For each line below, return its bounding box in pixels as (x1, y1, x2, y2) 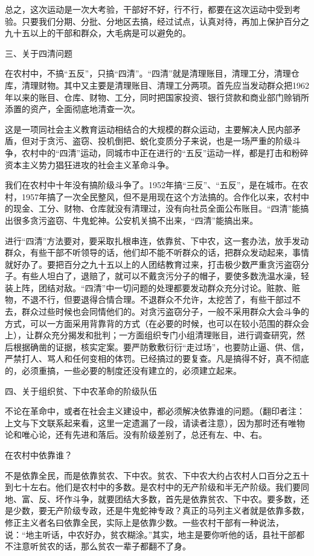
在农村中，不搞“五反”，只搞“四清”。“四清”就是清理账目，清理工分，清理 (5, 67, 291, 80)
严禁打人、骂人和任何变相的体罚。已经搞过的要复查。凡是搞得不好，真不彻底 (5, 352, 309, 365)
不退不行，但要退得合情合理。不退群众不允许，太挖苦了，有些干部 (21, 293, 284, 306)
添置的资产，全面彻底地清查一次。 (5, 103, 140, 115)
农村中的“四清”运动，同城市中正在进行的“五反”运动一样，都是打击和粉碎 (21, 146, 309, 159)
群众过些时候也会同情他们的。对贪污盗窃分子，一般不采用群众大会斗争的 (21, 305, 309, 318)
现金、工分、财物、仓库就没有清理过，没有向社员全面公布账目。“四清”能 (13, 202, 301, 215)
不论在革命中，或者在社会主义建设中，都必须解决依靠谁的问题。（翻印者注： (5, 405, 305, 417)
